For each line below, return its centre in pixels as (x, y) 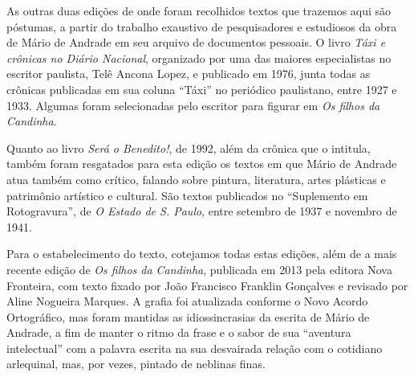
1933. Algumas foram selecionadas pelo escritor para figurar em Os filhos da (193, 105)
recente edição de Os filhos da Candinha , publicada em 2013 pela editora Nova (199, 269)
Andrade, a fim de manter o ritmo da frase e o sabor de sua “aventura (179, 332)
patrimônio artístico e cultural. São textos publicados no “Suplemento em (187, 195)
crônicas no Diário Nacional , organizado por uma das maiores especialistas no (199, 57)
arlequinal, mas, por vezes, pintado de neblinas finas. (136, 364)
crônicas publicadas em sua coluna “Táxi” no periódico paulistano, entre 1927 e (202, 89)
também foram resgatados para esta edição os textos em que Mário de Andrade (202, 164)
